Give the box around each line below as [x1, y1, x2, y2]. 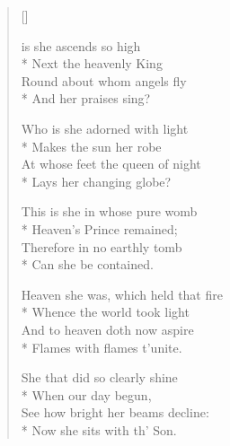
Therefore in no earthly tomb [21, 237, 182, 256]
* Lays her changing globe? [21, 171, 172, 190]
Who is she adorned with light [21, 118, 189, 137]
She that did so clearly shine [21, 368, 178, 387]
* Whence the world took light [21, 302, 190, 321]
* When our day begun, [21, 385, 152, 404]
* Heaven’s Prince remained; [21, 219, 178, 238]
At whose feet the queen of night [21, 154, 201, 173]
